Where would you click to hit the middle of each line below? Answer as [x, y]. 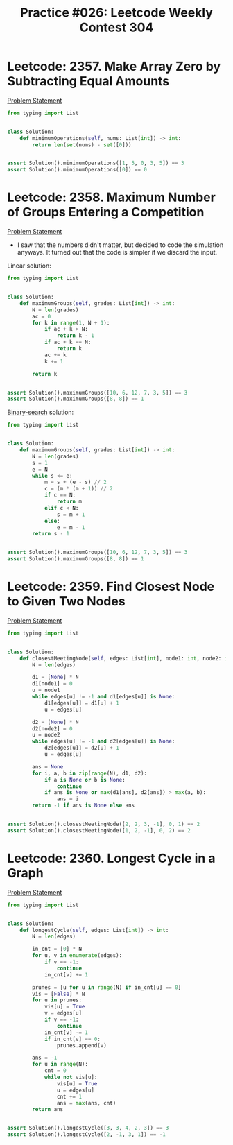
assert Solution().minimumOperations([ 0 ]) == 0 [77, 170]
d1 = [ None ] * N [55, 678]
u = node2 [46, 735]
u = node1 [46, 690]
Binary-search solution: [41, 412]
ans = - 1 [45, 1058]
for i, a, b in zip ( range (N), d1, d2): [90, 773]
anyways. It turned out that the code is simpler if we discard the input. [117, 252]
